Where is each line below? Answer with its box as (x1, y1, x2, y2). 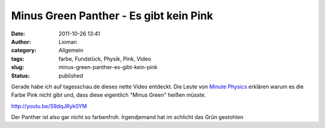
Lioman (58, 38, 78, 45)
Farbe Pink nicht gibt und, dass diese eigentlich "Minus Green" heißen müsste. (11, 91, 206, 99)
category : (11, 47, 37, 54)
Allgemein (58, 47, 84, 54)
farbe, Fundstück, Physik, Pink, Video (58, 55, 152, 62)
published (58, 72, 84, 79)
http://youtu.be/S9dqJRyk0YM (11, 102, 87, 109)
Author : (11, 38, 31, 45)
